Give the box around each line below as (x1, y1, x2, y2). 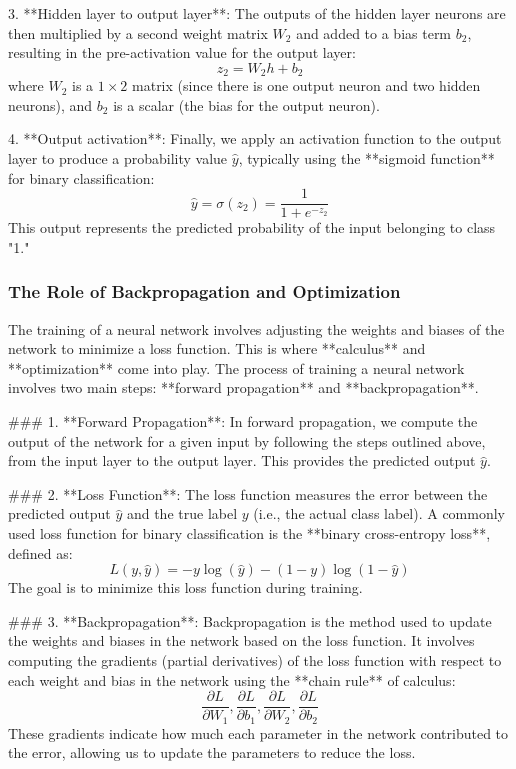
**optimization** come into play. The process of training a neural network (8, 357, 465, 378)
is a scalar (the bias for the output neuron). (113, 94, 380, 115)
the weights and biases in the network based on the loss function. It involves (8, 630, 475, 651)
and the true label (126, 503, 238, 524)
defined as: (8, 542, 73, 563)
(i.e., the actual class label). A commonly (253, 503, 506, 524)
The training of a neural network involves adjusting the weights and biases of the (8, 318, 505, 339)
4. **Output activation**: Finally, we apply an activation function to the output (8, 128, 502, 149)
